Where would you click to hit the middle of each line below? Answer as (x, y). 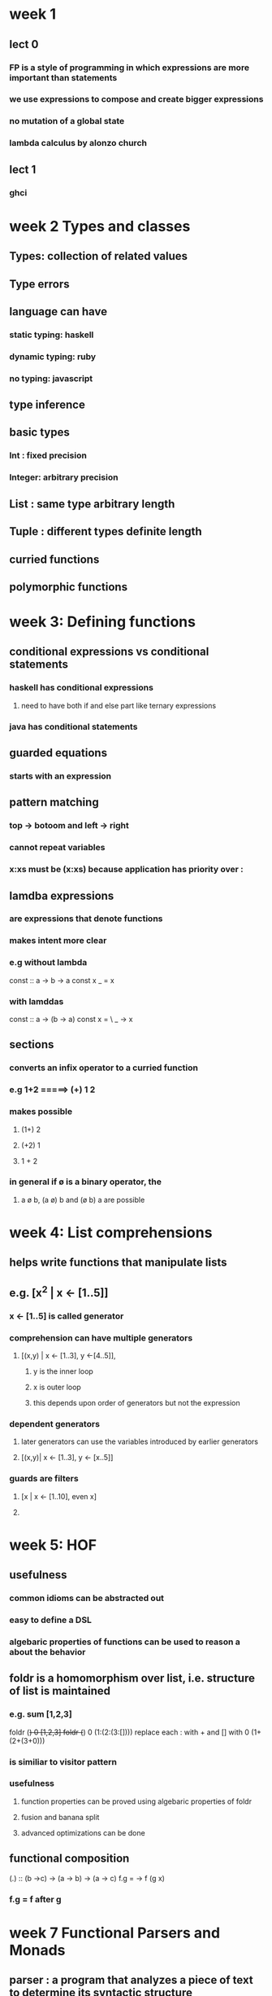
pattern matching (54, 803)
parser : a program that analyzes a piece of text (132, 1980)
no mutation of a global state (67, 121)
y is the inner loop (63, 1371)
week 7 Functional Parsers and (115, 1933)
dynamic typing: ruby (53, 357)
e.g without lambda (48, 963)
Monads (37, 1950)
